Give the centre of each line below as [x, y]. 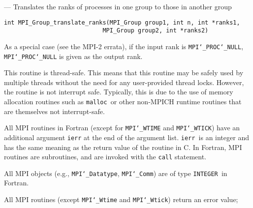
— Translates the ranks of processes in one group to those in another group [118, 6]
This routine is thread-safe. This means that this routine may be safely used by [124, 73]
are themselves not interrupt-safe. [54, 111]
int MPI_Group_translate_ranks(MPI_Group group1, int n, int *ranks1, [122, 22]
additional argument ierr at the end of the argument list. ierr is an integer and [126, 137]
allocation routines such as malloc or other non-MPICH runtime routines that [123, 101]
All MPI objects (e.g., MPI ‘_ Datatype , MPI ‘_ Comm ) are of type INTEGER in [116, 173]
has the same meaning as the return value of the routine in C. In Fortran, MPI [123, 147]
